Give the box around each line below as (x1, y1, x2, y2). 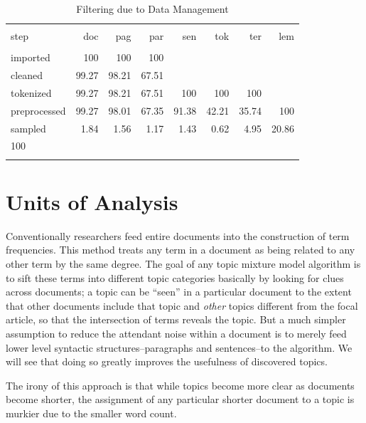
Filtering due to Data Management (76, 1, 229, 16)
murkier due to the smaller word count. (6, 406, 177, 420)
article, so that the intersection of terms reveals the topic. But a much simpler (6, 312, 346, 327)
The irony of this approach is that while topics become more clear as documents (6, 377, 355, 392)
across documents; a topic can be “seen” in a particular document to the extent (6, 284, 352, 299)
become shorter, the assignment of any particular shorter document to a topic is (6, 392, 355, 407)
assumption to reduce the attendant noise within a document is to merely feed (6, 326, 347, 341)
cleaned (11, 68, 43, 83)
